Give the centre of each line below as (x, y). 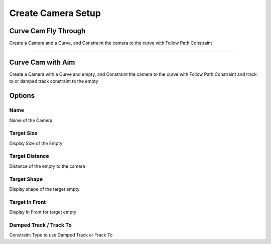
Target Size (23, 133)
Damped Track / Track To (41, 225)
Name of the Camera (31, 120)
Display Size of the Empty (36, 143)
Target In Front (28, 202)
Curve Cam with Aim (42, 62)
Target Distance (29, 156)
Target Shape (26, 179)
